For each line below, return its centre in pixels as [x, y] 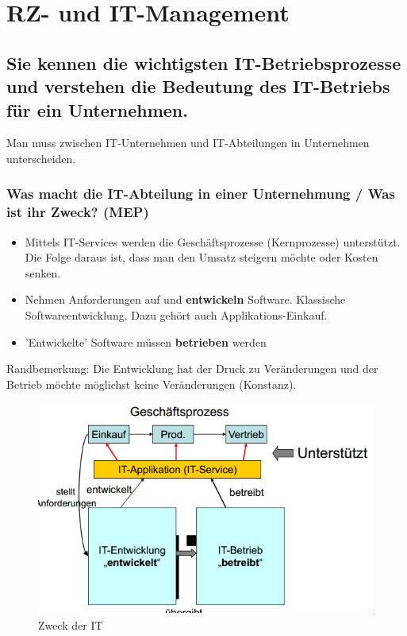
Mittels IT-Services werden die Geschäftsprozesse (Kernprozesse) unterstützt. [213, 241]
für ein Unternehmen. [97, 109]
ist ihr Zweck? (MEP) [78, 212]
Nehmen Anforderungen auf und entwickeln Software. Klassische [185, 299]
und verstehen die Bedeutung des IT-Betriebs [198, 86]
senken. [43, 272]
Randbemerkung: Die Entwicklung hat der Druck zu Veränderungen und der [192, 368]
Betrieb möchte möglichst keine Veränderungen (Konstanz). [152, 384]
